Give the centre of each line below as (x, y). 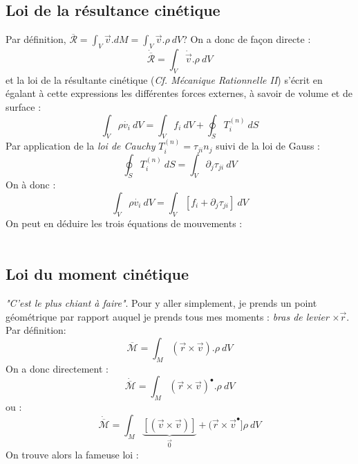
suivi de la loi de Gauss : (268, 146)
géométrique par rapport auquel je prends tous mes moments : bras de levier (167, 316)
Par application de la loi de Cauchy (81, 146)
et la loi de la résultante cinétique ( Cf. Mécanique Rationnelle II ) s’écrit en (164, 79)
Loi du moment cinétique (97, 274)
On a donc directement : (57, 368)
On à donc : (31, 185)
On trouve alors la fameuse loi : (72, 454)
